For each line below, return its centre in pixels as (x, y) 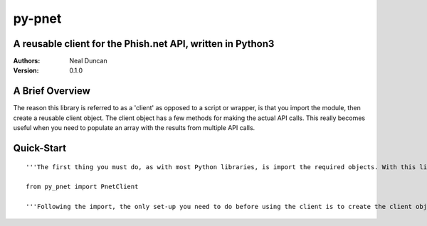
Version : (26, 70)
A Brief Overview (52, 91)
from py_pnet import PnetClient (82, 187)
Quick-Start (40, 148)
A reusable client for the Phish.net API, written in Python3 (144, 44)
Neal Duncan (88, 61)
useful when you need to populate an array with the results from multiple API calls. (134, 128)
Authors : (27, 61)
